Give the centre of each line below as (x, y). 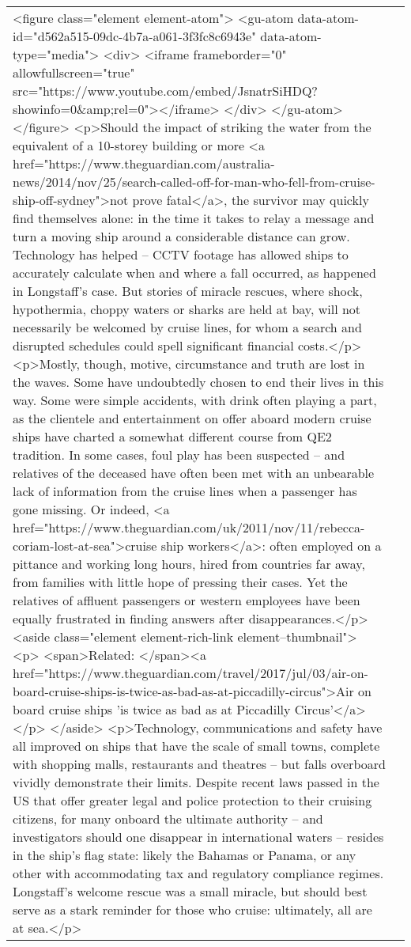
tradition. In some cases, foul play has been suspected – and (179, 455)
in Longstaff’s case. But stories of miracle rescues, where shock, (188, 291)
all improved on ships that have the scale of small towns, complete (196, 746)
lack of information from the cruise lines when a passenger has (185, 491)
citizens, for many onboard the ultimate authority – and (168, 818)
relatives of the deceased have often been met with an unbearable (194, 473)
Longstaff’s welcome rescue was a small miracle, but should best (190, 891)
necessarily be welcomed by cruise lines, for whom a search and (187, 327)
